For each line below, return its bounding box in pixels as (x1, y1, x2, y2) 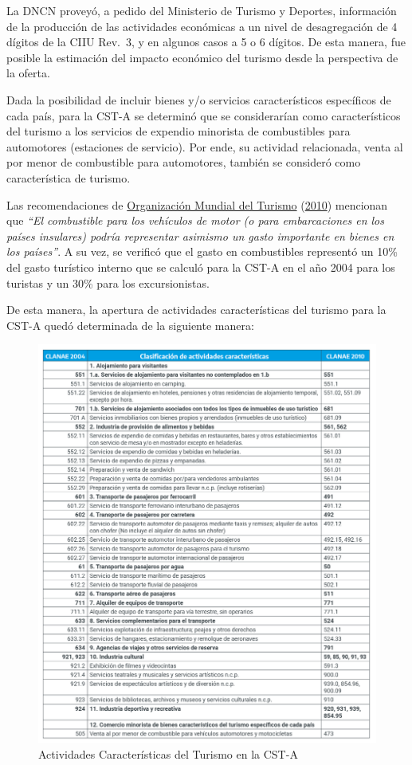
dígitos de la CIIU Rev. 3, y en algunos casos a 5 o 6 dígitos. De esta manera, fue (6, 33, 406, 50)
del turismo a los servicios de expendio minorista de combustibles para (6, 123, 351, 139)
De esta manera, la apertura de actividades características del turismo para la (6, 301, 386, 318)
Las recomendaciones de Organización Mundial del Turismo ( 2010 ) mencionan (6, 196, 388, 213)
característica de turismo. (6, 169, 131, 186)
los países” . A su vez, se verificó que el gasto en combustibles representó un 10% (6, 243, 398, 260)
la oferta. (6, 65, 50, 81)
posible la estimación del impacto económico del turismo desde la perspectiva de (6, 49, 398, 65)
